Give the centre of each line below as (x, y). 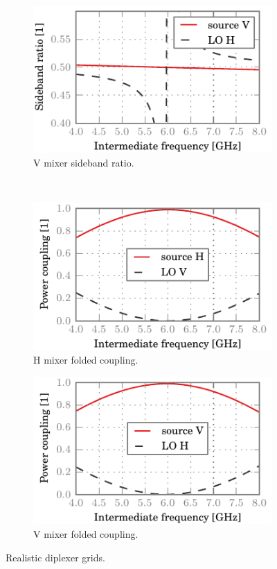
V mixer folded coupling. (86, 533)
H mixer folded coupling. (86, 360)
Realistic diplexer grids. (55, 557)
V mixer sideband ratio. (84, 163)
